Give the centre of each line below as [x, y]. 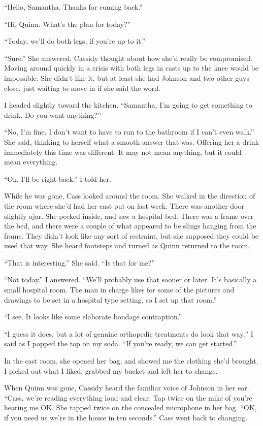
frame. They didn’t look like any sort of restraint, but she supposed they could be [131, 235]
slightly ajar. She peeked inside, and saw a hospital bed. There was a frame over [129, 216]
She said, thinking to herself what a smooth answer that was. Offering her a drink [131, 141]
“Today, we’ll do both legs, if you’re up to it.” [75, 41]
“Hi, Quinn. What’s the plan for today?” [68, 24]
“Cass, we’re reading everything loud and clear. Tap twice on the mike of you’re [128, 397]
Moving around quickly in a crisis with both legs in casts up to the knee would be [131, 68]
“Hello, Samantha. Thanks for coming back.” [73, 7]
